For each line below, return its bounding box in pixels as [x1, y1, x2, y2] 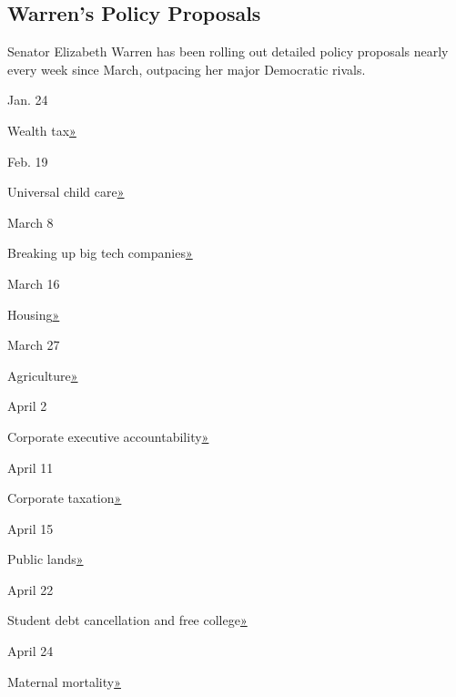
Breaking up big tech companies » [7, 243, 193, 262]
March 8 [7, 212, 54, 231]
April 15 [7, 518, 54, 538]
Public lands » [7, 549, 84, 569]
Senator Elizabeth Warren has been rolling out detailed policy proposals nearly [7, 42, 449, 61]
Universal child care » [7, 182, 125, 201]
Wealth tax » [7, 120, 76, 139]
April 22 [7, 579, 54, 599]
